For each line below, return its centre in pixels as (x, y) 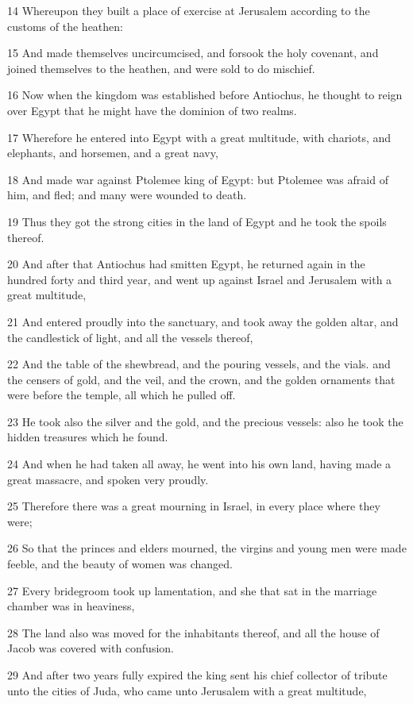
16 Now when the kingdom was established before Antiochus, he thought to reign (205, 95)
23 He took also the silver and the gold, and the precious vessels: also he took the (205, 421)
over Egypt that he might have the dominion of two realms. (152, 110)
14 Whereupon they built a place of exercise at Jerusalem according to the (189, 10)
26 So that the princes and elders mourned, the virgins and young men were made (207, 548)
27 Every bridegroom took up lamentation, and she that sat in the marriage (192, 590)
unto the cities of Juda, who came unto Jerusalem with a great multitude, (187, 690)
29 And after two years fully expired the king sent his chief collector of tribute (197, 675)
